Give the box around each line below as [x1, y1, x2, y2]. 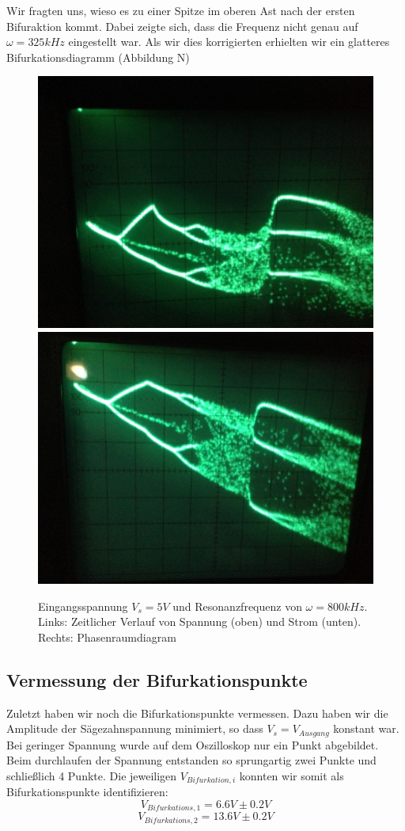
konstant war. [333, 720, 399, 737]
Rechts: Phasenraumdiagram [38, 628, 176, 645]
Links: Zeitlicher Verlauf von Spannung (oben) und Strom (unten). [38, 613, 361, 630]
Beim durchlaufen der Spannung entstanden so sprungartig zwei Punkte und [6, 752, 377, 768]
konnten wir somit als [239, 767, 344, 783]
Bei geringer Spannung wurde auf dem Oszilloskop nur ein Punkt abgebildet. [6, 736, 379, 753]
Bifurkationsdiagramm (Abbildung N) [6, 48, 190, 65]
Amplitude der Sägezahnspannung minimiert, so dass [6, 720, 263, 737]
